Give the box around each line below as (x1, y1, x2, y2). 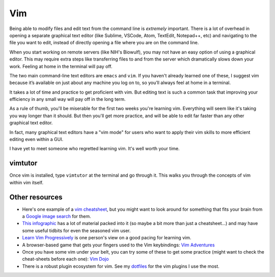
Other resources (9, 192, 63, 201)
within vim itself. (9, 179, 43, 185)
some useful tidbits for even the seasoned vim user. (22, 227, 131, 234)
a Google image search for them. (22, 213, 91, 219)
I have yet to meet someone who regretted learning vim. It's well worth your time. (9, 146, 180, 152)
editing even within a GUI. (9, 136, 64, 143)
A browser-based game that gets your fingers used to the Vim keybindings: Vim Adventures (22, 242, 215, 248)
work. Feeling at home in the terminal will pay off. (9, 63, 113, 69)
